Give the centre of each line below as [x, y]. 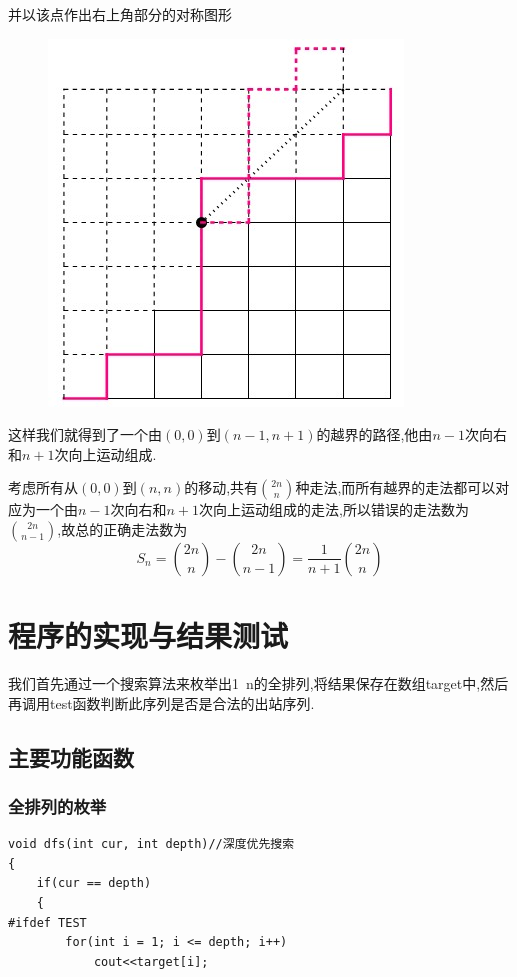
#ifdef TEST [47, 922]
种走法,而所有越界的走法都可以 [395, 487]
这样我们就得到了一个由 [85, 434]
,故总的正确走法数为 [122, 528]
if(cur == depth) [94, 883]
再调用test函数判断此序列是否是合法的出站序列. [161, 702]
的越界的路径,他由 [374, 434]
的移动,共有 [221, 487]
